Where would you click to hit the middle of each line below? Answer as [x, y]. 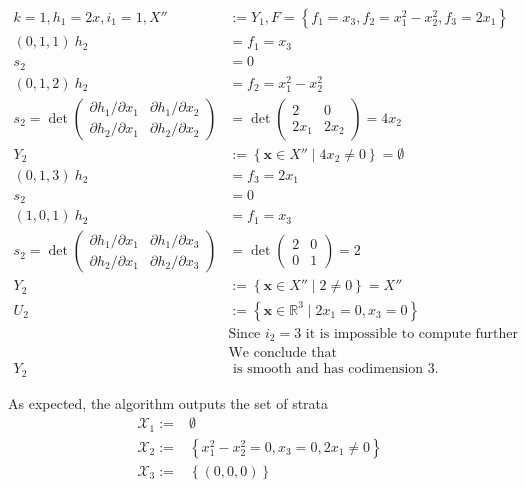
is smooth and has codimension [328, 369]
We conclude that [282, 353]
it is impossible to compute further [412, 333]
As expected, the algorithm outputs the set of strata [168, 402]
